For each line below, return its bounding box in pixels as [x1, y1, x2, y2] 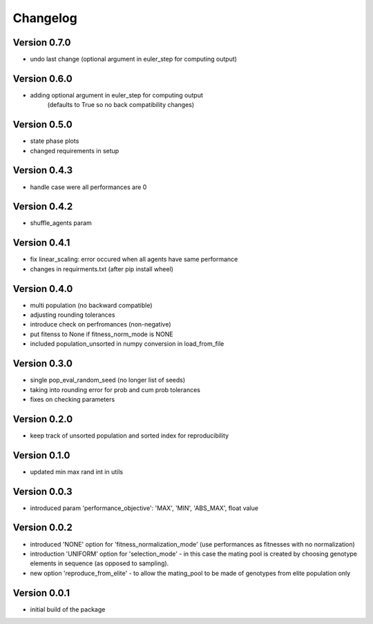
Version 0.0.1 [12, 587, 70, 598]
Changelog [12, 10, 77, 26]
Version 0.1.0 [12, 449, 70, 461]
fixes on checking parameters [30, 395, 115, 403]
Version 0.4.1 [12, 237, 70, 248]
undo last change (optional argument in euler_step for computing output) [30, 55, 238, 64]
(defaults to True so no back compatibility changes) [47, 101, 195, 109]
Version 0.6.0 [12, 72, 73, 84]
